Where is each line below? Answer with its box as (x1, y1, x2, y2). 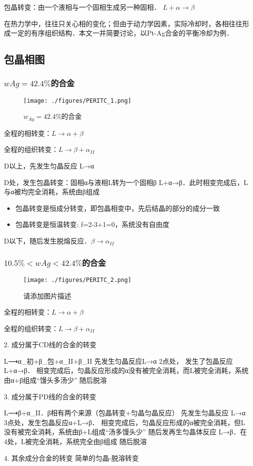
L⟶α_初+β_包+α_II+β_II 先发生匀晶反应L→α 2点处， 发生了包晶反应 (4, 355, 233, 366)
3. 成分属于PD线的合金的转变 (4, 391, 96, 401)
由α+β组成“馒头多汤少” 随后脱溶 (4, 375, 107, 385)
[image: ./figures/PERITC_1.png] (23, 97, 131, 104)
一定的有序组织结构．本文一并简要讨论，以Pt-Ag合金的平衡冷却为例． (10, 28, 234, 38)
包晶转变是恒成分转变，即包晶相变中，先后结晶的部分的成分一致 (15, 203, 220, 213)
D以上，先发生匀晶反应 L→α (4, 161, 94, 171)
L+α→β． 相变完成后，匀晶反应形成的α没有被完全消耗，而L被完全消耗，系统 (4, 365, 249, 375)
